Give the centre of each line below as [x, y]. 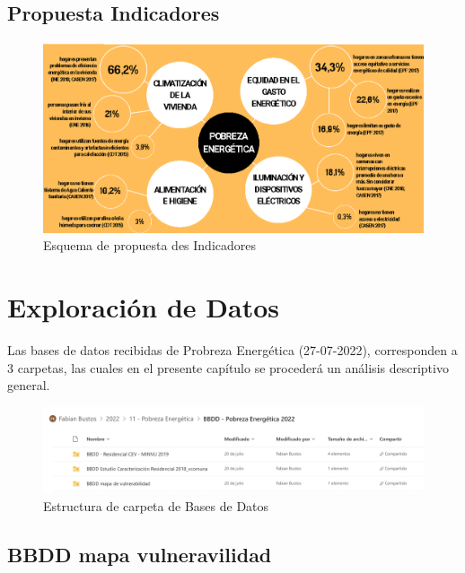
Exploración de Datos [144, 307]
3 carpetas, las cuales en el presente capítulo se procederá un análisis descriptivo [228, 367]
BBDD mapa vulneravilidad [140, 554]
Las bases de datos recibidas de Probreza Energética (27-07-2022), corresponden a [232, 350]
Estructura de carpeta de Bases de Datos [156, 505]
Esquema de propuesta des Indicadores [150, 245]
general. [29, 385]
